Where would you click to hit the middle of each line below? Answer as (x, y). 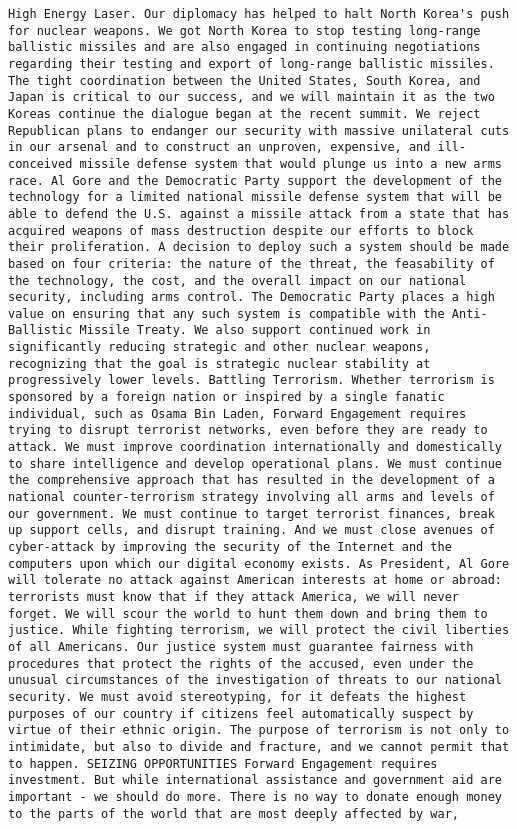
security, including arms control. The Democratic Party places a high (251, 297)
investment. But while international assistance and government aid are (255, 780)
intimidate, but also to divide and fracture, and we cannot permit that (259, 746)
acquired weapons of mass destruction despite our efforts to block (241, 230)
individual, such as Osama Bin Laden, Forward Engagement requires (237, 413)
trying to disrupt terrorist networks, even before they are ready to (248, 430)
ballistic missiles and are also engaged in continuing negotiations (244, 47)
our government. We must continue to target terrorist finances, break (251, 513)
